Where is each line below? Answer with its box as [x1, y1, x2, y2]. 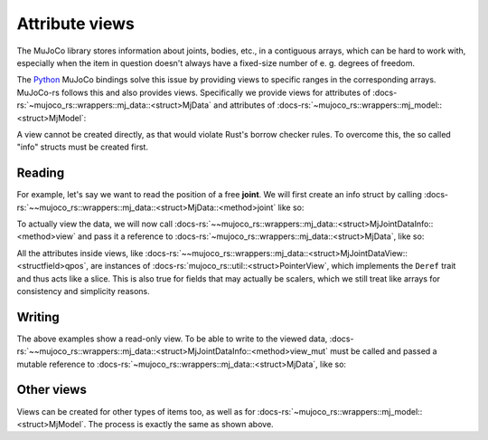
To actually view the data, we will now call [16, 218, 174, 229]
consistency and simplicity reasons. [16, 285, 151, 296]
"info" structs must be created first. [16, 141, 149, 153]
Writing [16, 309, 61, 325]
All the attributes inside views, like [16, 247, 144, 258]
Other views [16, 382, 88, 397]
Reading [16, 166, 65, 181]
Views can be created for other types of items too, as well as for [16, 406, 256, 416]
